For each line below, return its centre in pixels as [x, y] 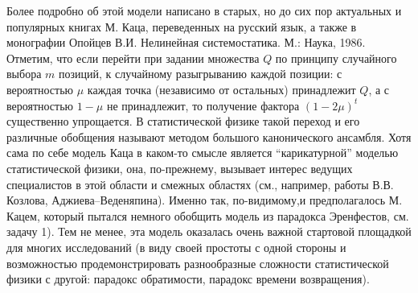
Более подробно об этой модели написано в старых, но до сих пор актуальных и [204, 10]
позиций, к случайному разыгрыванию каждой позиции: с [200, 74]
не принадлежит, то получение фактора [203, 105]
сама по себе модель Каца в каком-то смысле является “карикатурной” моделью [203, 153]
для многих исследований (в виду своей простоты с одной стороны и [176, 247]
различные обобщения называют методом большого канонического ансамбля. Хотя [209, 136]
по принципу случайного [336, 58]
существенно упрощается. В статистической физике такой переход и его [183, 121]
